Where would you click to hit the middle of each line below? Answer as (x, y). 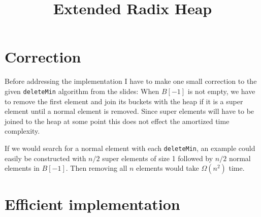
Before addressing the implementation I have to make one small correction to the (131, 81)
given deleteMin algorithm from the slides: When (82, 91)
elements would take (168, 168)
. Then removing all (96, 168)
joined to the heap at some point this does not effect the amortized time (117, 121)
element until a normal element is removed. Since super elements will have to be (129, 111)
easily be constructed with (45, 158)
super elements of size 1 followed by (158, 158)
